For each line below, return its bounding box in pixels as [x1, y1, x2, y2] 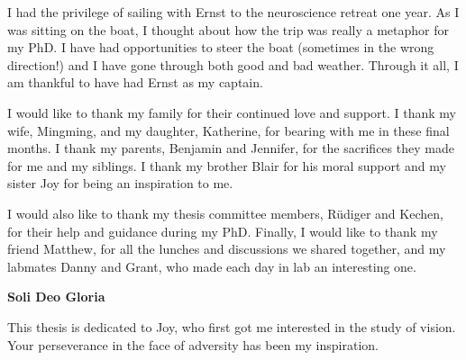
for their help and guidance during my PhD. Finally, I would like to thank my [7, 221, 438, 240]
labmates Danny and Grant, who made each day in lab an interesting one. [7, 256, 416, 275]
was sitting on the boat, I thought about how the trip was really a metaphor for [7, 20, 450, 39]
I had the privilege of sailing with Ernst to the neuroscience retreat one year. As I [7, 3, 460, 21]
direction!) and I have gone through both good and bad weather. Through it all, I [7, 55, 459, 74]
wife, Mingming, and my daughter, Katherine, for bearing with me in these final [7, 121, 450, 139]
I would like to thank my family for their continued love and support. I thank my [7, 103, 457, 121]
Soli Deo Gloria [7, 287, 105, 306]
